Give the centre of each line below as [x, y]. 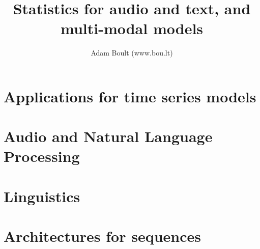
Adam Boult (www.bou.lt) [132, 53]
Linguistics [42, 196]
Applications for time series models [130, 96]
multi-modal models [132, 28]
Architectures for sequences [102, 236]
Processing [42, 156]
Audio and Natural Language [108, 136]
